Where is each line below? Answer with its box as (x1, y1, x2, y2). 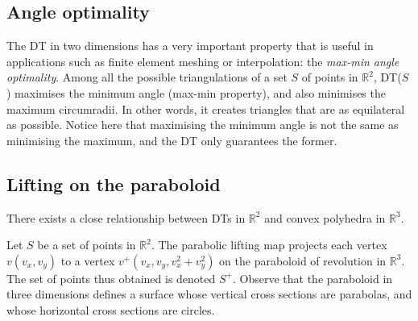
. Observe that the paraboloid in (232, 269, 393, 286)
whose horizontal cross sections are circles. (6, 301, 215, 318)
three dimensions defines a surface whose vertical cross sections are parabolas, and (6, 286, 412, 302)
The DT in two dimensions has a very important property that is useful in (6, 37, 374, 54)
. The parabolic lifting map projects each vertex (151, 236, 387, 253)
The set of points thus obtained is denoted (6, 269, 216, 286)
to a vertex (60, 252, 115, 269)
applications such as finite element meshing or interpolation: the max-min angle (6, 52, 399, 69)
